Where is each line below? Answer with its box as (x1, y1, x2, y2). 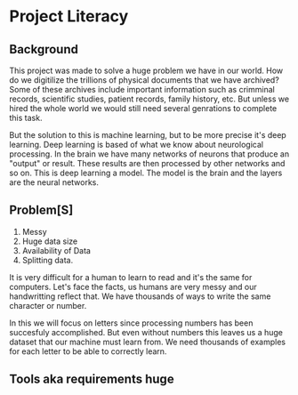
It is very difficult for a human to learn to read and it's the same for (9, 271, 253, 282)
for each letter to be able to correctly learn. (9, 345, 167, 357)
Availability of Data (21, 245, 92, 255)
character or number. (9, 300, 87, 310)
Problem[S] (9, 203, 74, 218)
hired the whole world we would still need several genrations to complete (9, 103, 278, 113)
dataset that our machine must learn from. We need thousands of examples (9, 336, 286, 347)
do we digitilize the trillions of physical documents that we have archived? (9, 75, 280, 85)
